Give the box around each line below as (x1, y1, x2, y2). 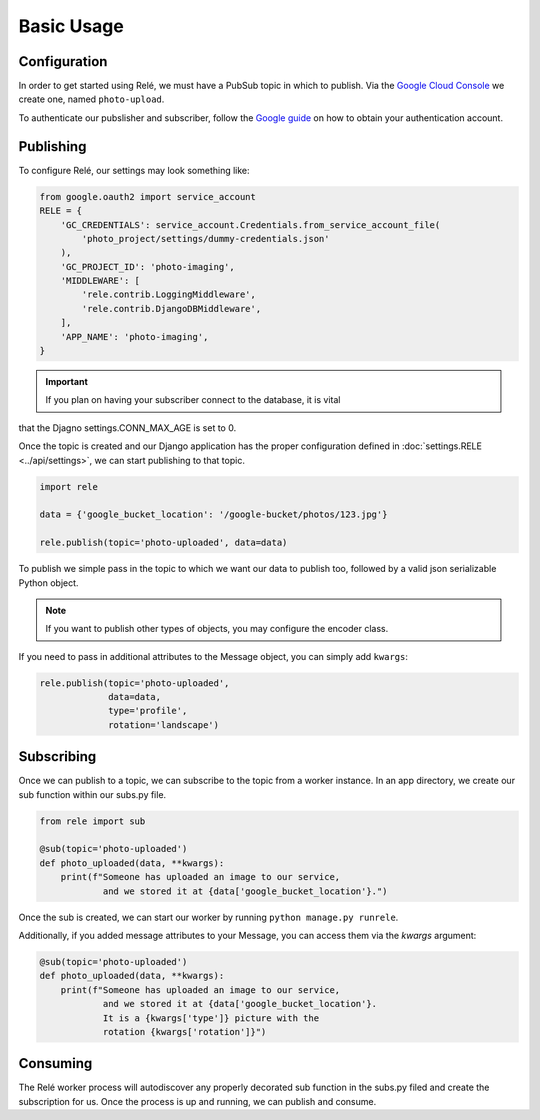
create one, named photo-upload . (18, 93, 165, 105)
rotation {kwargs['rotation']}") (102, 1026, 267, 1037)
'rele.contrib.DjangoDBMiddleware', (81, 303, 262, 314)
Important (45, 376, 89, 388)
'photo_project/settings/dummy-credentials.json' (81, 233, 330, 244)
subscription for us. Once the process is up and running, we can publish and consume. (18, 1095, 377, 1107)
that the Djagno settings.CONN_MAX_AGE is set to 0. (18, 421, 237, 434)
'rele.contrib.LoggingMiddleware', (81, 289, 257, 300)
